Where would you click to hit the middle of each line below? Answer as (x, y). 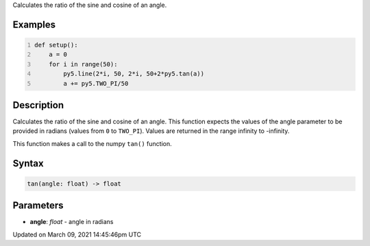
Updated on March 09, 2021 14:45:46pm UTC (77, 234)
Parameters (38, 206)
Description (38, 105)
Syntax (28, 163)
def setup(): (56, 45)
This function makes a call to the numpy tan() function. (92, 143)
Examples (34, 24)
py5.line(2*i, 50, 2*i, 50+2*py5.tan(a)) (134, 74)
